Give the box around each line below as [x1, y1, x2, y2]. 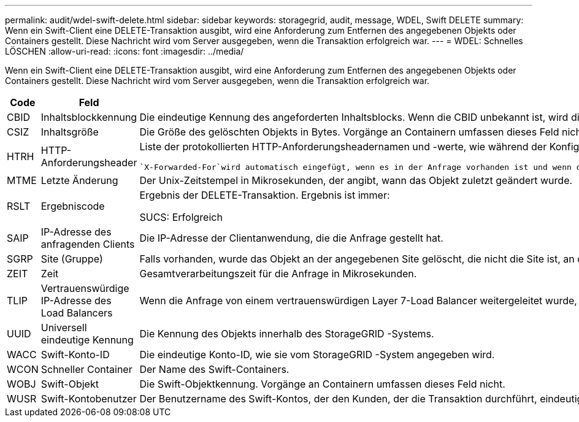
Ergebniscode [40, 200, 105, 212]
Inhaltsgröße [40, 126, 99, 138]
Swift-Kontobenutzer [40, 393, 137, 405]
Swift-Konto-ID [40, 348, 110, 361]
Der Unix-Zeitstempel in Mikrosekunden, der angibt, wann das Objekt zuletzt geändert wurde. [139, 174, 573, 186]
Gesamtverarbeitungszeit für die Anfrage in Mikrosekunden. [139, 267, 417, 280]
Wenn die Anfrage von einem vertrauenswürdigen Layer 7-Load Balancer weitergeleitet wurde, [139, 294, 577, 307]
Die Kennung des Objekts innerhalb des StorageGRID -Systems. [139, 328, 434, 340]
